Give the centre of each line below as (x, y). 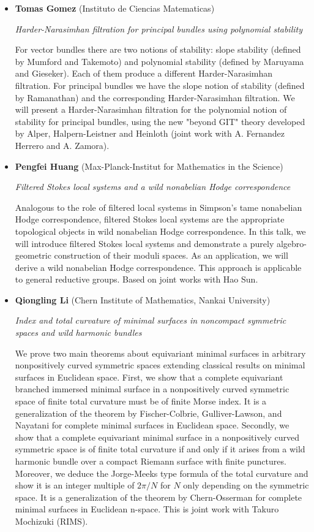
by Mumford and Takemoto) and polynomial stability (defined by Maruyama (159, 61)
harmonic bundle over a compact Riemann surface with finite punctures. (151, 461)
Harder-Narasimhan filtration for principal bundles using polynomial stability (159, 28)
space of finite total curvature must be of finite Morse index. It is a (141, 401)
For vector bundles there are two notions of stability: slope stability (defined (158, 49)
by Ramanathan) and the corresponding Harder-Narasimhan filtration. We (155, 97)
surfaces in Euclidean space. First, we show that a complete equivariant (149, 377)
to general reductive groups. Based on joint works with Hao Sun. (136, 279)
